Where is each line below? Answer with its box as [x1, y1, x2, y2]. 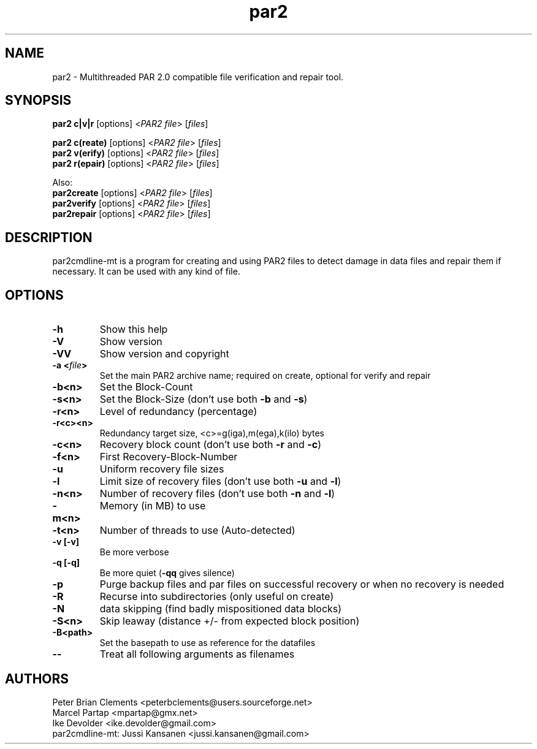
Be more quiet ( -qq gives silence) [99, 568, 235, 579]
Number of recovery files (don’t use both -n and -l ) [99, 487, 335, 500]
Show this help [99, 323, 168, 336]
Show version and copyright [99, 348, 229, 360]
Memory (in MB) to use [99, 500, 206, 512]
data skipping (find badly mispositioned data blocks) [99, 603, 342, 615]
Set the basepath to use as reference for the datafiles [99, 637, 316, 648]
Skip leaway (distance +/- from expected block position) [99, 615, 360, 628]
